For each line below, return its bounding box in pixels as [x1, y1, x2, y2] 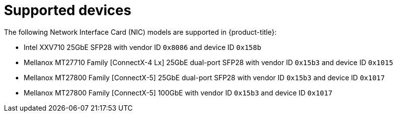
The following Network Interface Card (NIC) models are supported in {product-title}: [4, 27, 277, 36]
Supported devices [4, 2, 132, 19]
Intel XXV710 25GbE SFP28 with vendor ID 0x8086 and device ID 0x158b [24, 43, 261, 51]
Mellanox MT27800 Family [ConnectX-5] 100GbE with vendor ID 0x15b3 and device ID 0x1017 [24, 88, 332, 97]
